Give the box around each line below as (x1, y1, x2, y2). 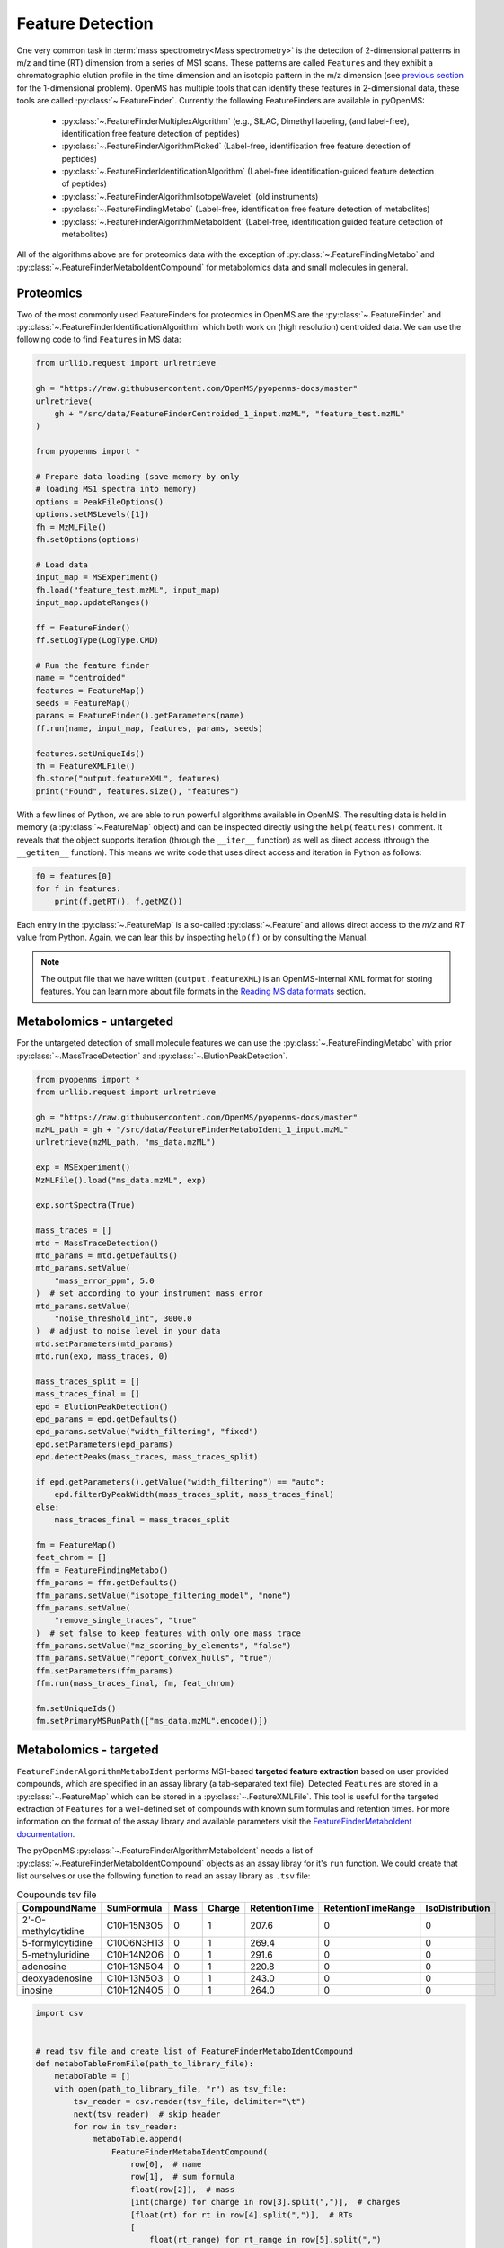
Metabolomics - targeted (16, 1742, 159, 1757)
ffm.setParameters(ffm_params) (35, 1665, 174, 1676)
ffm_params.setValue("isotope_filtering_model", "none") (35, 1590, 292, 1601)
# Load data (35, 559, 89, 570)
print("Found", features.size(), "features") (35, 786, 240, 796)
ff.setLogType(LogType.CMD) (35, 635, 159, 646)
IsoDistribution (425, 1902, 491, 1914)
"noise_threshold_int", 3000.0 (54, 1313, 192, 1324)
